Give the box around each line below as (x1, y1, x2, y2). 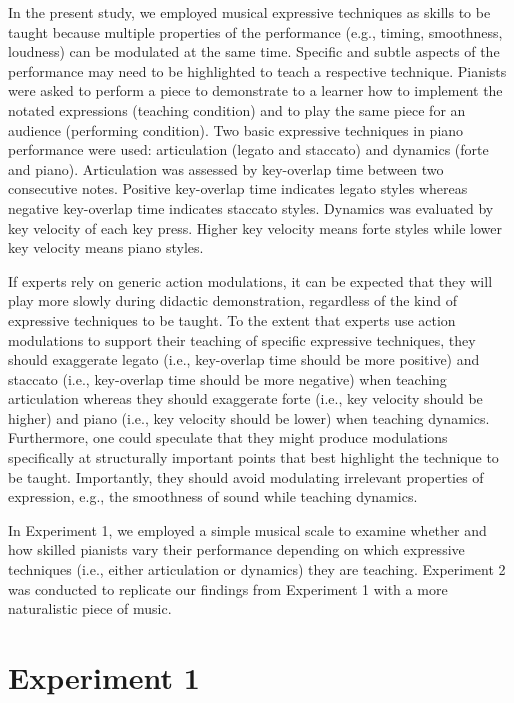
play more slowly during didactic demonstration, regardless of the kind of (8, 290, 457, 311)
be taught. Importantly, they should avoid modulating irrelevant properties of (8, 466, 484, 487)
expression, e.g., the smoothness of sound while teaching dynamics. (8, 486, 418, 507)
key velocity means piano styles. (8, 237, 204, 258)
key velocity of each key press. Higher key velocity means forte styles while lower (8, 217, 502, 238)
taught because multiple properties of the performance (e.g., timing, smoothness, (8, 21, 503, 42)
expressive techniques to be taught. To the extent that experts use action (8, 309, 456, 330)
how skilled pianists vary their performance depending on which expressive (8, 539, 465, 560)
